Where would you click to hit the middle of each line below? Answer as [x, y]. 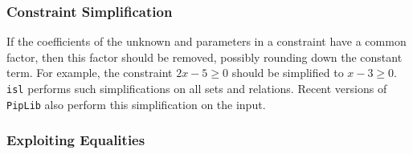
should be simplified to [288, 73]
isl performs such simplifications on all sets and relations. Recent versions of [197, 88]
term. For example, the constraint [90, 73]
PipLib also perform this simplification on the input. [136, 104]
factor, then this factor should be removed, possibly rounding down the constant [204, 57]
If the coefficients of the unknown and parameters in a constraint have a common [206, 41]
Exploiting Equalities [76, 140]
